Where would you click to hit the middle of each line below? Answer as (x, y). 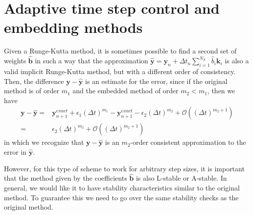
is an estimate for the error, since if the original (156, 81)
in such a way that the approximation (92, 61)
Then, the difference (34, 81)
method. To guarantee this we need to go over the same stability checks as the (121, 197)
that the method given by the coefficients (66, 178)
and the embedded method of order (126, 91)
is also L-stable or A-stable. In (181, 178)
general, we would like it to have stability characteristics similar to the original (122, 187)
